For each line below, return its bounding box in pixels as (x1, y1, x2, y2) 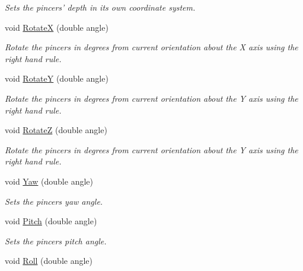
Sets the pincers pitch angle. (5, 234, 107, 247)
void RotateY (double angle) (5, 72, 109, 85)
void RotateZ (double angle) (5, 124, 107, 136)
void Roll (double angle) (5, 254, 93, 267)
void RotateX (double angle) (5, 21, 109, 33)
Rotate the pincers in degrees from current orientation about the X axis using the (5, 41, 298, 53)
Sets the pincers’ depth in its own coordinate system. (5, 1, 196, 13)
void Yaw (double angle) (5, 175, 93, 187)
